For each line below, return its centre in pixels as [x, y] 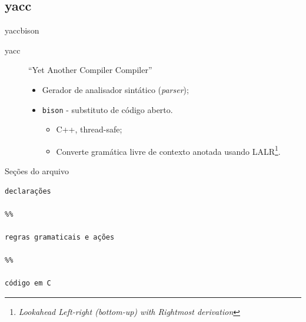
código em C [28, 283]
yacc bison [22, 30]
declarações [28, 191]
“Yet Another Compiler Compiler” [90, 70]
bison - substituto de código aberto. [107, 109]
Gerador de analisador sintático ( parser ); [115, 89]
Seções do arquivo [37, 171]
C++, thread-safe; [89, 129]
